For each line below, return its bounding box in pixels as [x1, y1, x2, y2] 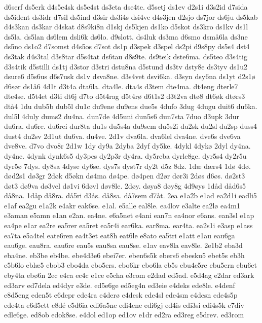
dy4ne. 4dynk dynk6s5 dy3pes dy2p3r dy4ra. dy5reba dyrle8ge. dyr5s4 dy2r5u [4, 150, 247, 161]
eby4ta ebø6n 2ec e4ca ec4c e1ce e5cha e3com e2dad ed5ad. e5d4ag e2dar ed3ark [4, 270, 254, 280]
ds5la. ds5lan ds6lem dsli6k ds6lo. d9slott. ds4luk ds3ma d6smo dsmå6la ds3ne [4, 31, 248, 42]
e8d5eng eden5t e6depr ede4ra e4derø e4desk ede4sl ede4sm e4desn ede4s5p [4, 290, 238, 300]
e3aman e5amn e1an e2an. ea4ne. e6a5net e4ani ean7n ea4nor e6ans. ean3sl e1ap [4, 210, 254, 221]
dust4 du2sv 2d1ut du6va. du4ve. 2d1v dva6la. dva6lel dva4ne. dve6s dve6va [4, 130, 241, 141]
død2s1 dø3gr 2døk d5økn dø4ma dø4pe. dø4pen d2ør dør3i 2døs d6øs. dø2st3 [4, 170, 245, 181]
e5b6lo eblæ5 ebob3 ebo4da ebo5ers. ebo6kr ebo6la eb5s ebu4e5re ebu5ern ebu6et [4, 260, 257, 270]
